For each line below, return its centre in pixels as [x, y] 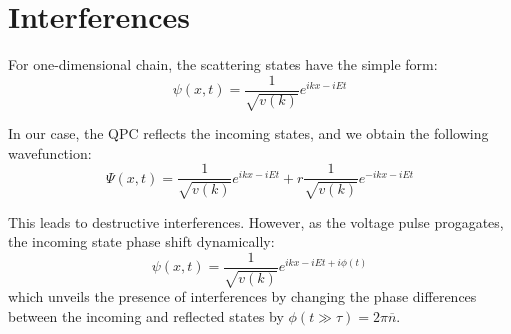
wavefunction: [50, 152]
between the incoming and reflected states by [146, 316]
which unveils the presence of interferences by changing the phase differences [242, 296]
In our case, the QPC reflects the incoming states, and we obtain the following [248, 133]
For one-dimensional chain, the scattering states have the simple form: [223, 64]
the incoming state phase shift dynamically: [141, 241]
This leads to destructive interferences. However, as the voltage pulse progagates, [256, 221]
